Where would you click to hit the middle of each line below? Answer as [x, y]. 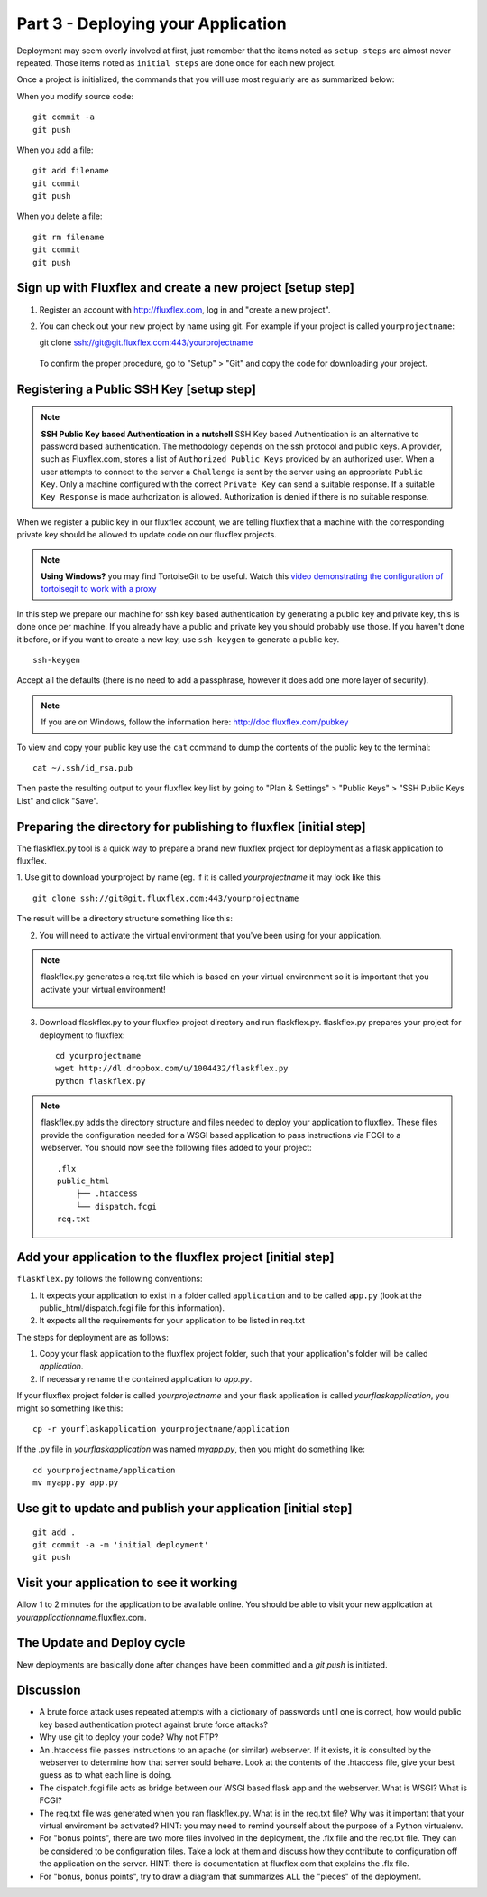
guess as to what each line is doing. [106, 1775]
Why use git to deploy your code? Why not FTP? [129, 1737]
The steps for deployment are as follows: [92, 1337]
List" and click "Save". [58, 800]
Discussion [49, 1691]
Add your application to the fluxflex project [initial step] [175, 1257]
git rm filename [69, 237]
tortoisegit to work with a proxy [99, 589]
